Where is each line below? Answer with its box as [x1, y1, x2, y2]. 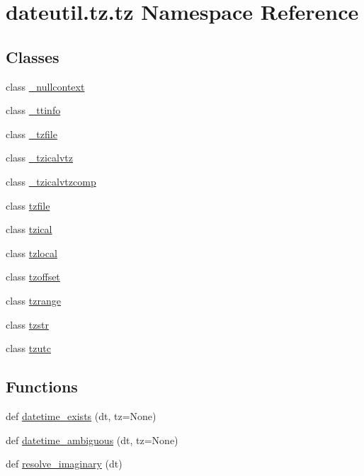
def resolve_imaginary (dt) [6, 456, 123, 471]
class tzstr [6, 317, 49, 331]
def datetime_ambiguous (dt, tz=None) [6, 432, 178, 447]
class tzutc [6, 341, 51, 356]
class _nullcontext [6, 79, 85, 93]
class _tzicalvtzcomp [6, 174, 96, 188]
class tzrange [6, 293, 61, 307]
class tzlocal [6, 245, 57, 260]
